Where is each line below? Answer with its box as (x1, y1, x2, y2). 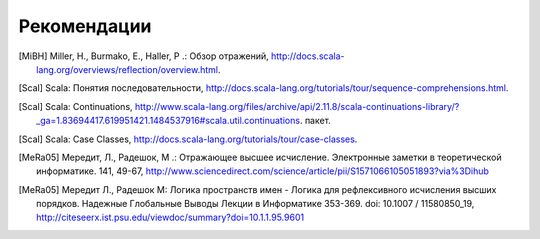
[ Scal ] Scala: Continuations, (18, 100, 134, 112)
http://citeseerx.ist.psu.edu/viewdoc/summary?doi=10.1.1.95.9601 (36, 211, 305, 224)
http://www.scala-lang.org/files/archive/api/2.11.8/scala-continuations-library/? (135, 100, 460, 112)
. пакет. (299, 115, 332, 127)
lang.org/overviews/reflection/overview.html (36, 63, 219, 75)
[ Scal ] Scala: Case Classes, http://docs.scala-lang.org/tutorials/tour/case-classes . (18, 133, 358, 145)
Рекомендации (18, 15, 152, 37)
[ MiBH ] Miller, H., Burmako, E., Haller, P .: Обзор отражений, (18, 50, 269, 62)
